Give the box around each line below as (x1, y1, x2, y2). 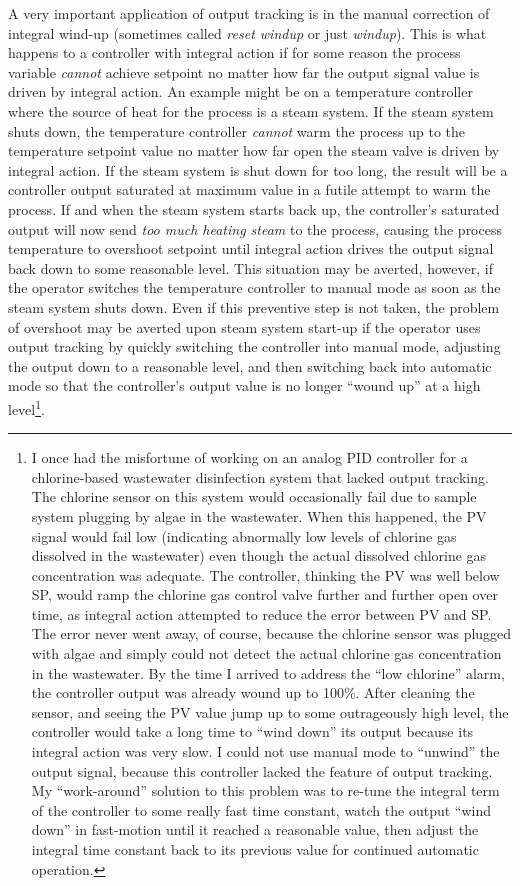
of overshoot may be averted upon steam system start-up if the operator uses (8, 316, 481, 337)
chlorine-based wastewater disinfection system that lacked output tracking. (31, 466, 489, 487)
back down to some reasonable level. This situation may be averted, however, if (8, 257, 493, 278)
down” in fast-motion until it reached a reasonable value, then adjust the (31, 819, 479, 840)
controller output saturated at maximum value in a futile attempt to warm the (8, 179, 491, 200)
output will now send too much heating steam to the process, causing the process (8, 218, 502, 239)
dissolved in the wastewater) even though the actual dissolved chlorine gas (31, 545, 487, 566)
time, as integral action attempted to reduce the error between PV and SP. (31, 603, 492, 624)
